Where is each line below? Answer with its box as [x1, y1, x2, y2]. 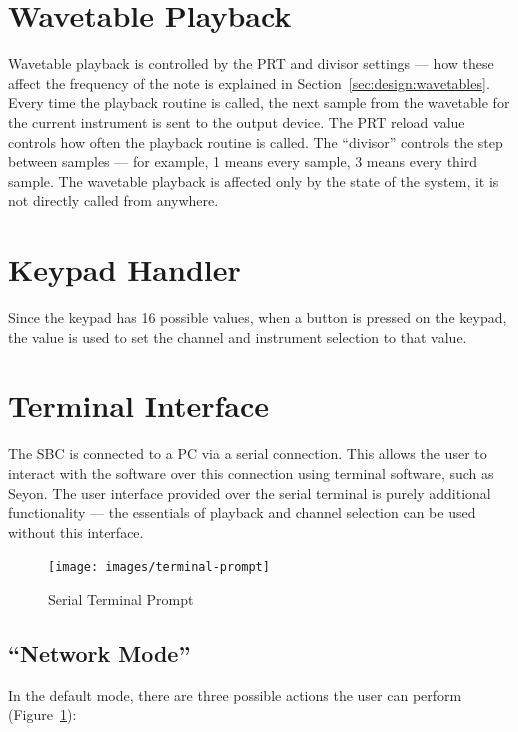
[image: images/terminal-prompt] [48, 560, 270, 575]
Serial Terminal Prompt [48, 588, 194, 609]
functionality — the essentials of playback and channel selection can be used [8, 502, 476, 523]
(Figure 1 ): [8, 704, 77, 725]
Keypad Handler [8, 249, 241, 290]
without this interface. [8, 521, 144, 542]
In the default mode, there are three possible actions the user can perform [8, 684, 462, 705]
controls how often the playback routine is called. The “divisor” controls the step [8, 131, 503, 152]
